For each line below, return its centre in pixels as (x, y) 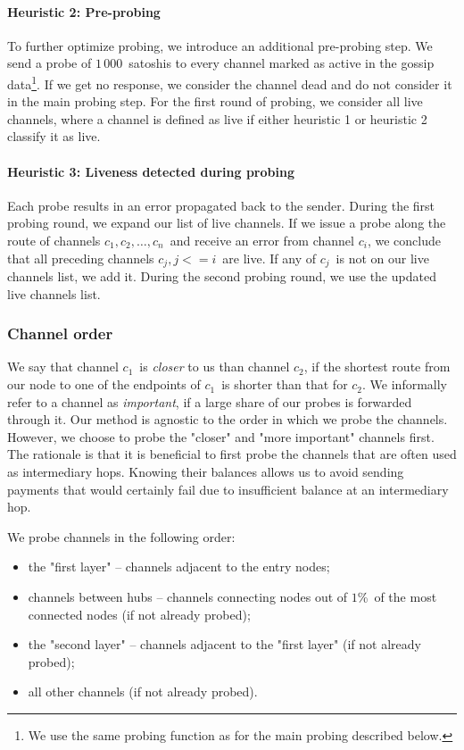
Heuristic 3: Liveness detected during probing (151, 171)
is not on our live (382, 258)
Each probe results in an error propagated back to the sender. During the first (221, 205)
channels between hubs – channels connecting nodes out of (188, 596)
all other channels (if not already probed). (143, 692)
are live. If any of (269, 258)
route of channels (54, 240)
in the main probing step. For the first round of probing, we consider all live (215, 101)
